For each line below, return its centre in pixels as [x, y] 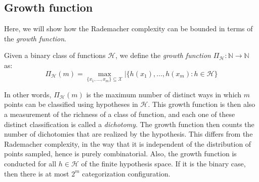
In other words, [28, 94]
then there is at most [37, 173]
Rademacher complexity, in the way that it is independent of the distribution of [128, 143]
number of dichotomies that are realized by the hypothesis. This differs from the [128, 134]
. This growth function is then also [202, 104]
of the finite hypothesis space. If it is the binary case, [163, 163]
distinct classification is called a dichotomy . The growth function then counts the [129, 124]
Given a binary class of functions [55, 55]
